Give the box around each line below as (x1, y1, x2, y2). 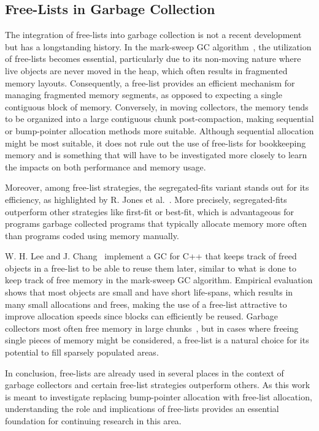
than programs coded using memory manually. (5, 229, 179, 242)
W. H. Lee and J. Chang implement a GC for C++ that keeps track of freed (5, 250, 297, 262)
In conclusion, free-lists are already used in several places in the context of (5, 366, 284, 379)
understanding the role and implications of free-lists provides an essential (5, 402, 279, 415)
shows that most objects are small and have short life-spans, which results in (5, 286, 293, 299)
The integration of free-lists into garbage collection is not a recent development (5, 28, 302, 41)
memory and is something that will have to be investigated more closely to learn (5, 148, 307, 161)
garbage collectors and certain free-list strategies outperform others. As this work (5, 378, 310, 391)
